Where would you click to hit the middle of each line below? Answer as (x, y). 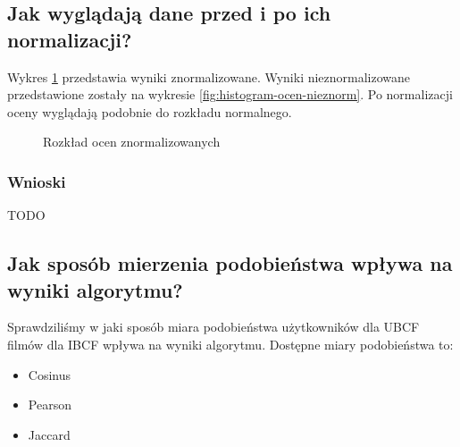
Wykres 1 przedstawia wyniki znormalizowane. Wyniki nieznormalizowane (209, 76)
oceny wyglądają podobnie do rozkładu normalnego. (150, 111)
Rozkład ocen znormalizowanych (132, 142)
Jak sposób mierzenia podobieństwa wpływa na (230, 263)
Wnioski (37, 181)
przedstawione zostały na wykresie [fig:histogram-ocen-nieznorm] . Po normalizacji (230, 94)
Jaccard (49, 434)
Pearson (50, 405)
